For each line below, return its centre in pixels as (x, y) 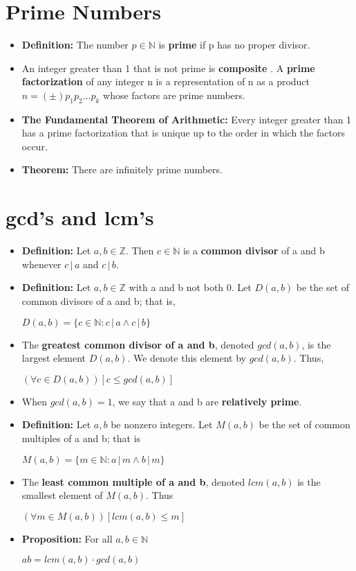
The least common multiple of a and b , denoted (133, 481)
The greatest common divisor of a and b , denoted (138, 344)
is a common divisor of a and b (254, 251)
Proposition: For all (67, 538)
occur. (35, 146)
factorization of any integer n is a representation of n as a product (166, 81)
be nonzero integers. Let (162, 424)
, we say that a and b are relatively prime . (207, 401)
